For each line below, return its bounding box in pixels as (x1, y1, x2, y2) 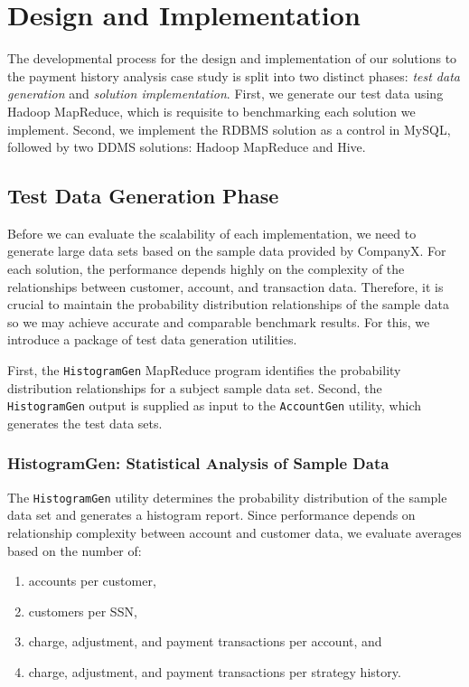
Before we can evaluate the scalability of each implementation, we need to (7, 223, 417, 242)
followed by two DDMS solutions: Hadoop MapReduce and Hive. (7, 137, 366, 156)
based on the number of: (7, 541, 142, 560)
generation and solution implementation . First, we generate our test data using (7, 84, 444, 103)
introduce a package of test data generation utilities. (7, 330, 297, 349)
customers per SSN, (28, 601, 137, 620)
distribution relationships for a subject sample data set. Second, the (7, 378, 382, 397)
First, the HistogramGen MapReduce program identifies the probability (7, 361, 401, 380)
